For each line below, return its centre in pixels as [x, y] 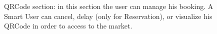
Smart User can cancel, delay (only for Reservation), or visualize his [108, 16]
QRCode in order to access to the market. [68, 26]
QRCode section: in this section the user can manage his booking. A [109, 6]
